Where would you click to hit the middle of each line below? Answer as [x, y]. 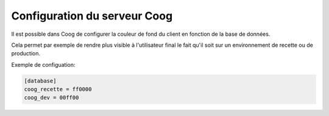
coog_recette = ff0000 [58, 89]
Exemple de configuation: [43, 64]
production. [26, 53]
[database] [40, 81]
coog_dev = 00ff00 [51, 98]
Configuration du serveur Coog [92, 16]
